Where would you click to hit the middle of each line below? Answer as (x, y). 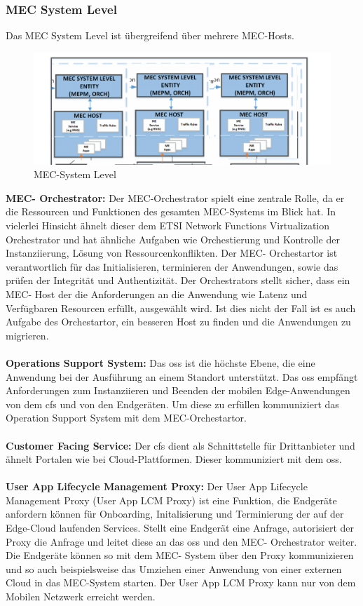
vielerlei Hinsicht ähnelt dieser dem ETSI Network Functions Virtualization (168, 225)
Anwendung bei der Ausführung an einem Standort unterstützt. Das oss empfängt (182, 376)
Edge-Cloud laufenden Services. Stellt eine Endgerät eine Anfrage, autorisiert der (180, 528)
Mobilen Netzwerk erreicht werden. (81, 597)
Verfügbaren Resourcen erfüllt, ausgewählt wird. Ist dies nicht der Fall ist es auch (181, 308)
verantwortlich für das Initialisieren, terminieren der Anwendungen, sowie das (172, 266)
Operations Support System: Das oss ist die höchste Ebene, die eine (160, 362)
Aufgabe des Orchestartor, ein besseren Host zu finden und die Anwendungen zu (178, 322)
